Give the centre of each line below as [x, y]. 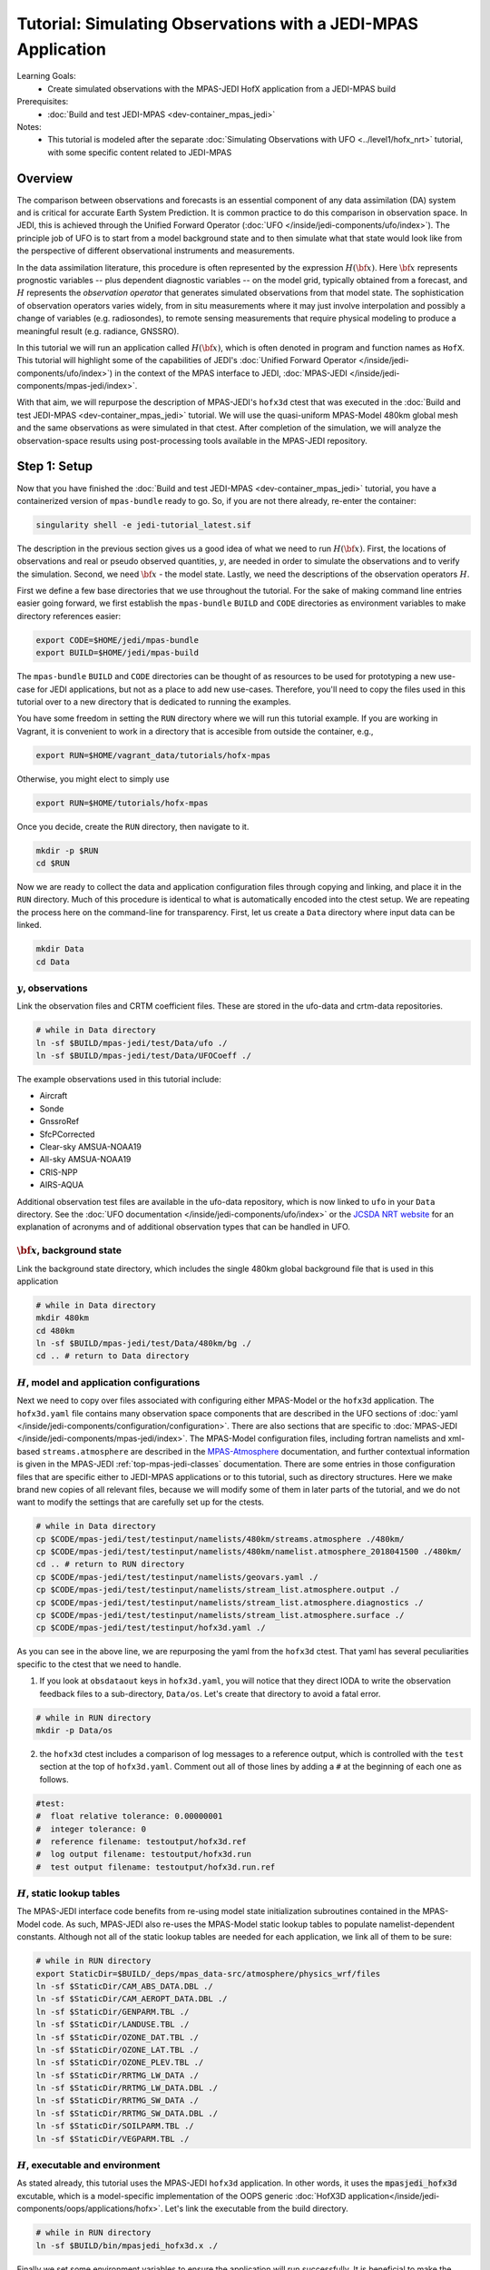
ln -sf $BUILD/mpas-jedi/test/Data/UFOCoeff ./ [143, 1056]
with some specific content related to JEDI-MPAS [140, 152]
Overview [45, 178]
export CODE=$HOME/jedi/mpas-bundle [118, 640]
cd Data [53, 962]
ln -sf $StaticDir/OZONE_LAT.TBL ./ [118, 2049]
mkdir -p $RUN [67, 850]
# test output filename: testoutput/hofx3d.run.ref [156, 1867]
